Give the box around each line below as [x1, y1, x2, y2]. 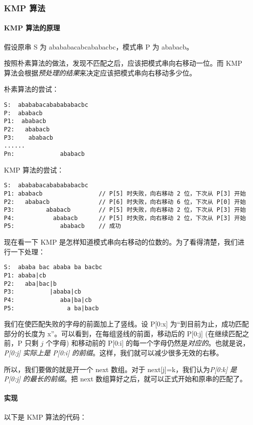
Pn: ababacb [4, 150, 85, 157]
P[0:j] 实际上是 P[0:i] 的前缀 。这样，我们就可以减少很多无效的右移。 [4, 348, 223, 358]
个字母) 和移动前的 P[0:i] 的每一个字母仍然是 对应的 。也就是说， [46, 338, 250, 348]
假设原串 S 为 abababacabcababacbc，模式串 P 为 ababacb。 [4, 41, 193, 51]
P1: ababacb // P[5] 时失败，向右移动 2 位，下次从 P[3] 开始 [4, 190, 246, 197]
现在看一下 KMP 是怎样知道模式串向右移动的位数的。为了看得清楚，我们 [4, 237, 238, 247]
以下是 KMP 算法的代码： [4, 411, 87, 422]
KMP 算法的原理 [4, 23, 60, 33]
